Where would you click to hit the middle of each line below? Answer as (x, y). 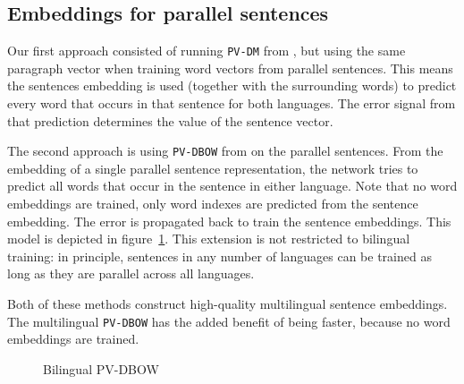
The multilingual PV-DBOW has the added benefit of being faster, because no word (229, 321)
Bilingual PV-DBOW (101, 368)
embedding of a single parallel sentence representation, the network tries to (213, 168)
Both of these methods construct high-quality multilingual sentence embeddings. (228, 304)
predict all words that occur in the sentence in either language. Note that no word (232, 186)
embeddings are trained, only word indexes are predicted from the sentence (213, 204)
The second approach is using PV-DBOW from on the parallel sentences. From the (225, 151)
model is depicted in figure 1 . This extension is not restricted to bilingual (209, 239)
